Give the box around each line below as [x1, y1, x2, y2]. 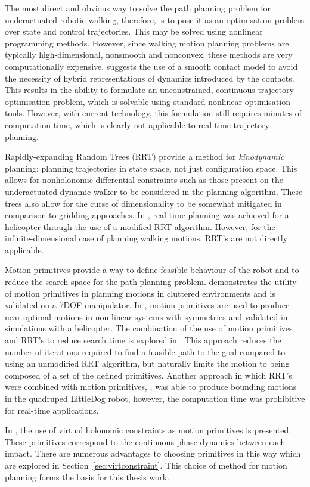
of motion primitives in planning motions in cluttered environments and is [5, 287, 275, 299]
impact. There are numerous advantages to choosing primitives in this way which [5, 447, 301, 460]
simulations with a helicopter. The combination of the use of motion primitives [5, 322, 293, 334]
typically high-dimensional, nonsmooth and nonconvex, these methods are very [5, 48, 293, 61]
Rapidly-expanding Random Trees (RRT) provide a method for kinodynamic [5, 150, 284, 163]
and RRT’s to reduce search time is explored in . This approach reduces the [5, 334, 281, 346]
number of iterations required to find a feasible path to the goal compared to [5, 345, 286, 358]
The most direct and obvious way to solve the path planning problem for [5, 2, 271, 14]
